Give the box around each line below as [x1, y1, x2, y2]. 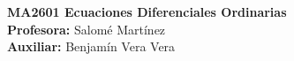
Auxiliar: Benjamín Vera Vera [7, 37, 176, 56]
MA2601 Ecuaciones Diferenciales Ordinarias [7, 3, 287, 20]
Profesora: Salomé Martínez [7, 19, 166, 38]
